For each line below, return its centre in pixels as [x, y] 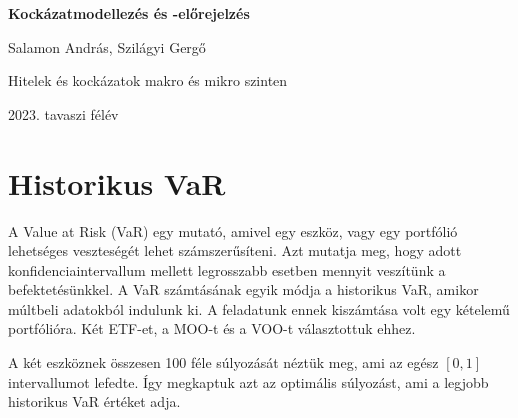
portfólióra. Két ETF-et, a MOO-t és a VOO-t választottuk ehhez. [212, 328]
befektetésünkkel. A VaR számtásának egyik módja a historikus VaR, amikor [243, 289]
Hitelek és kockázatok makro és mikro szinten [148, 80]
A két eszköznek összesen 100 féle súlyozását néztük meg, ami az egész [223, 362]
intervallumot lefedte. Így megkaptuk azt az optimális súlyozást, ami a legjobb [248, 381]
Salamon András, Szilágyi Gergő [107, 46]
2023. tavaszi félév [63, 113]
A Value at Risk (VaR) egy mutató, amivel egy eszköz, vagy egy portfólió [233, 230]
